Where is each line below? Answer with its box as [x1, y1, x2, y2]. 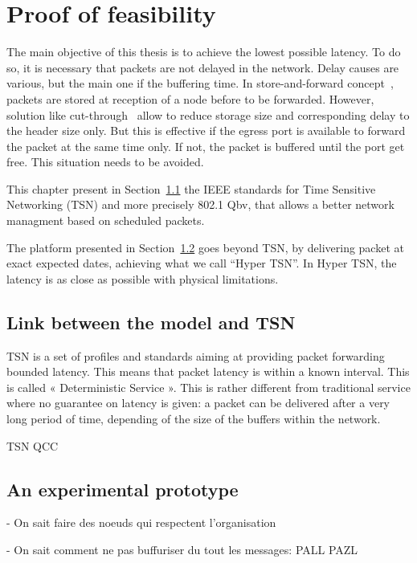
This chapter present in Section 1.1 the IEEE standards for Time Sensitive [6, 180, 376, 197]
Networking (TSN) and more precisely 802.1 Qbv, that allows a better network [6, 196, 395, 213]
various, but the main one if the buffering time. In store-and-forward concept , [6, 75, 394, 92]
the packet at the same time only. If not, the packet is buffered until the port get [6, 137, 405, 154]
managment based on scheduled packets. [6, 212, 205, 229]
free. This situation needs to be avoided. [6, 153, 204, 170]
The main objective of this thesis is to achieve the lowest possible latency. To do [6, 43, 401, 60]
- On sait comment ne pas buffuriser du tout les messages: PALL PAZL [6, 541, 358, 557]
